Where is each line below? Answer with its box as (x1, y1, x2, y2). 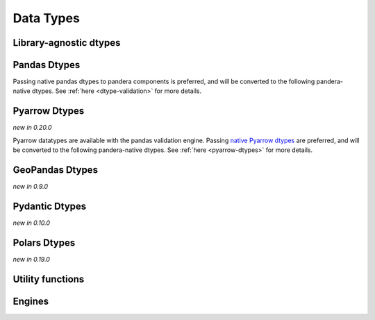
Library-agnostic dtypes (12, 37, 121, 49)
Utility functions (12, 273, 85, 285)
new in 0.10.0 (12, 219, 51, 227)
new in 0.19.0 (12, 255, 50, 263)
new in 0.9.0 (12, 183, 49, 191)
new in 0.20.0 (12, 124, 52, 132)
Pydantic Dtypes (12, 200, 87, 212)
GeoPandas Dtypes (12, 164, 99, 176)
